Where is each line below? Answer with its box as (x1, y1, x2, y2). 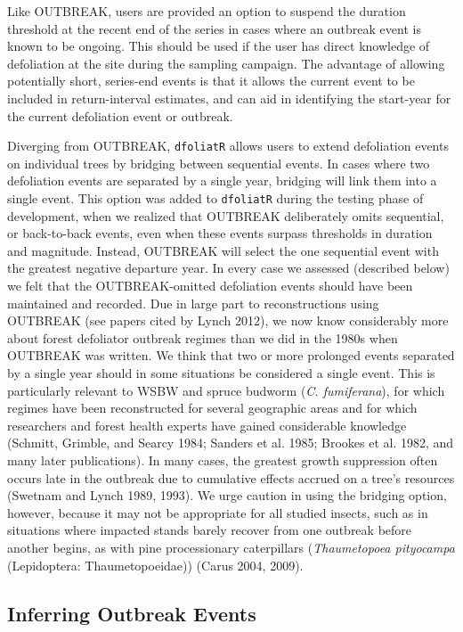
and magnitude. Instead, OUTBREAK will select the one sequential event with (7, 241, 439, 259)
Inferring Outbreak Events (7, 599, 256, 627)
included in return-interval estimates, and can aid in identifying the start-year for (7, 88, 451, 107)
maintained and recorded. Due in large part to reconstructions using (7, 293, 379, 312)
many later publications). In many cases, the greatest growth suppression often (7, 450, 438, 469)
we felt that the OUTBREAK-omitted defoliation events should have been (7, 276, 413, 295)
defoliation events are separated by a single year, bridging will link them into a (7, 171, 437, 190)
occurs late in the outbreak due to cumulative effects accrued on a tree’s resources (7, 468, 455, 487)
